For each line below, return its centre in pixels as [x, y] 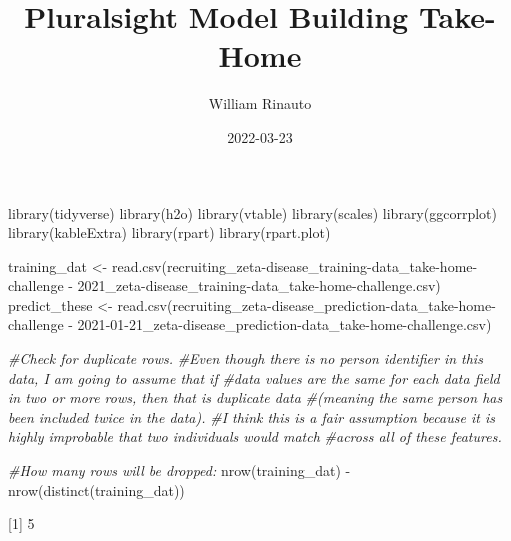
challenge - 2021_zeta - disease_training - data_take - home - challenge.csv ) [224, 285]
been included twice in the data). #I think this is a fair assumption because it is [251, 416]
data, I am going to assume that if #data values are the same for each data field [254, 377]
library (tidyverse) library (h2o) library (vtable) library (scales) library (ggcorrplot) [252, 212]
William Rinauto [260, 103]
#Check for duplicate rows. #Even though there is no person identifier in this [245, 358]
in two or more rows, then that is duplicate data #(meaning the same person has [255, 397]
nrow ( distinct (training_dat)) [96, 489]
